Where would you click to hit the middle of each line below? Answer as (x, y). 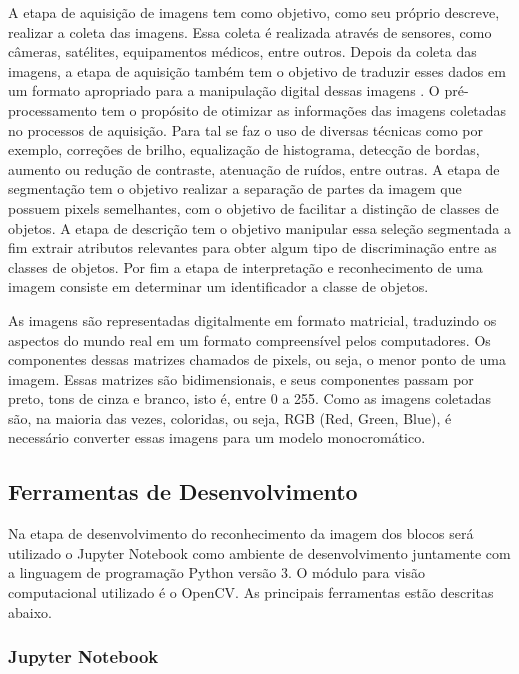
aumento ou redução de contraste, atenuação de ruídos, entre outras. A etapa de (254, 168)
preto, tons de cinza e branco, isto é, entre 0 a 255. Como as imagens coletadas (250, 398)
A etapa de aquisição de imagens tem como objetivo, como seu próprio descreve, (254, 12)
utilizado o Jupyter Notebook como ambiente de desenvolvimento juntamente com (259, 552)
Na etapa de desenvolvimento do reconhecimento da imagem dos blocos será (241, 533)
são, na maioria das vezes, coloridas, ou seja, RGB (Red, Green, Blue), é (230, 417)
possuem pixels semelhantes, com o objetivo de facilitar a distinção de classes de (253, 207)
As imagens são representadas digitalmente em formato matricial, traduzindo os (252, 319)
